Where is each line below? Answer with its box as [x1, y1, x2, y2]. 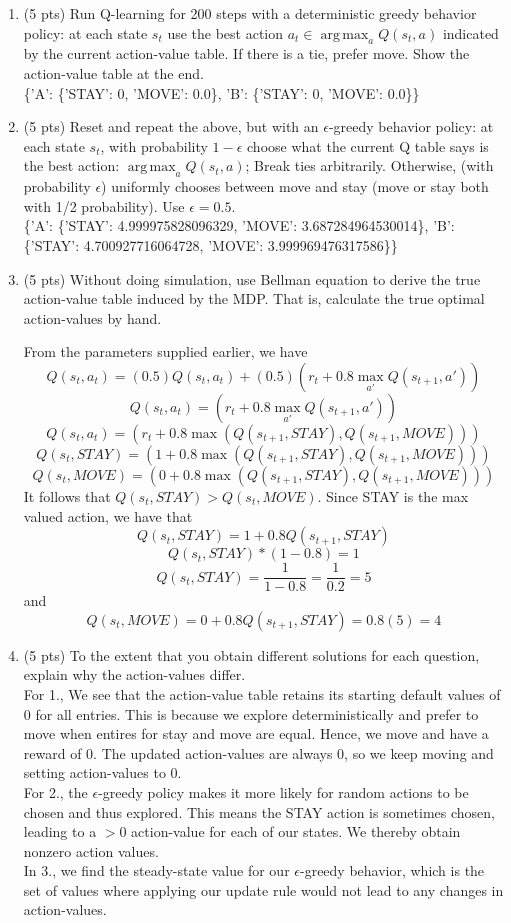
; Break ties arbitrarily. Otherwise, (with [245, 155, 494, 176]
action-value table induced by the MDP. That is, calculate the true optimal [23, 288, 485, 309]
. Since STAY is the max [317, 485, 469, 506]
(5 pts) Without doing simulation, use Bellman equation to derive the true [23, 268, 481, 289]
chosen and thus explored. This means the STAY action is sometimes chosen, [23, 801, 495, 822]
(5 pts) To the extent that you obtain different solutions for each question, [23, 644, 480, 665]
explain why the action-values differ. [23, 664, 246, 685]
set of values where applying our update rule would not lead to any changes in [23, 879, 504, 900]
